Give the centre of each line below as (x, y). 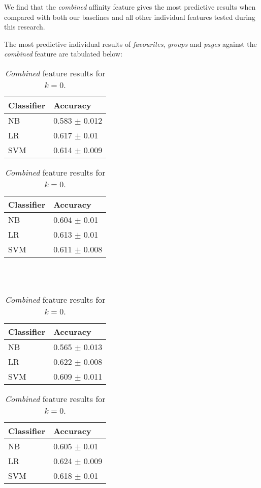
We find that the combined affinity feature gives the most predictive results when (130, 7)
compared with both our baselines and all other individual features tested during (130, 17)
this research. (25, 27)
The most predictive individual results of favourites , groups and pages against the (130, 44)
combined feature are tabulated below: (63, 54)
